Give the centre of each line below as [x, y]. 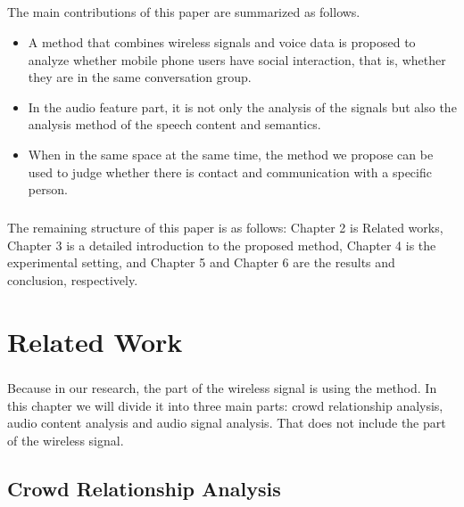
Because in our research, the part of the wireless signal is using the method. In [222, 388]
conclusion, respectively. [73, 279]
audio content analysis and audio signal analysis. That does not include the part [227, 423]
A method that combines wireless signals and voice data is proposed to [222, 41]
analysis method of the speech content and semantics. [174, 124]
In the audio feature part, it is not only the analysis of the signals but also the [242, 106]
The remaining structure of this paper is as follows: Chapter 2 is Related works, [225, 228]
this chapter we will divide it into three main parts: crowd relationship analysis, [225, 405]
